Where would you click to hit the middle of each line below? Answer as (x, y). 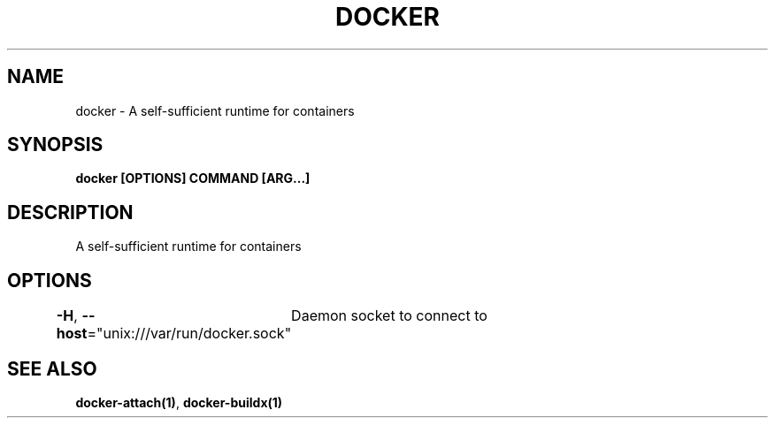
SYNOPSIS (55, 145)
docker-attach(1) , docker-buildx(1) (179, 402)
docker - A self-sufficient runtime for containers (215, 110)
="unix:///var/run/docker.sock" (189, 334)
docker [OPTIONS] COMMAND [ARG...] (193, 178)
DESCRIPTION (70, 212)
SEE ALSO (52, 368)
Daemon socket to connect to (389, 316)
